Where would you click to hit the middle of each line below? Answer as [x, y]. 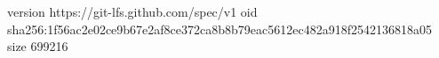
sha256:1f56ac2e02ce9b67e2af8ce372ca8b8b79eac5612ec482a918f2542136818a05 [219, 29]
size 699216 [38, 46]
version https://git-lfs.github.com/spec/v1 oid [132, 11]
